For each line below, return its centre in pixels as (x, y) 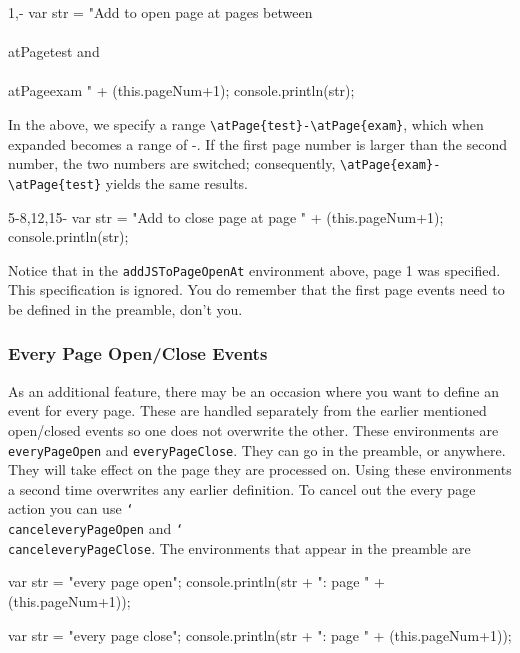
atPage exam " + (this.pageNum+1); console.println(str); (181, 90)
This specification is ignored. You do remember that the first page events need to (256, 289)
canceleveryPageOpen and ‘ (96, 528)
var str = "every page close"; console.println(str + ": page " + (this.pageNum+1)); (260, 634)
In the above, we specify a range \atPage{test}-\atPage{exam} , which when (246, 123)
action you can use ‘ (71, 508)
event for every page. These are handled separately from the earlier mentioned (247, 410)
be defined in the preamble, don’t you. (125, 308)
